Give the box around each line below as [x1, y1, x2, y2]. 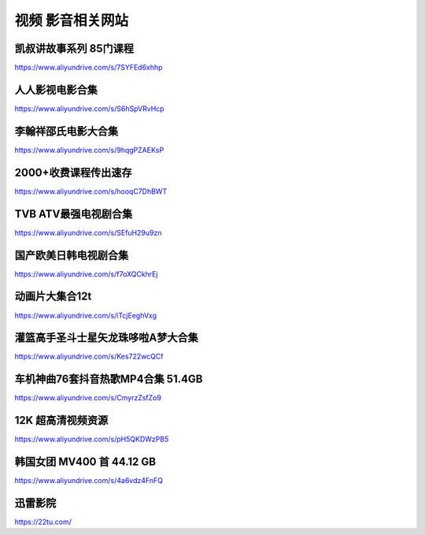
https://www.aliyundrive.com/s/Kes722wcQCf [14, 351, 164, 362]
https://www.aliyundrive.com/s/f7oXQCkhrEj [14, 269, 158, 279]
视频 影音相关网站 [14, 12, 129, 29]
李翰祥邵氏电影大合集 [14, 124, 118, 138]
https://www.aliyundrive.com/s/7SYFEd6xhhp [14, 63, 163, 72]
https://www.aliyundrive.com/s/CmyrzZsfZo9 [14, 393, 161, 403]
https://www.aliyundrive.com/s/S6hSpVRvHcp [14, 103, 164, 113]
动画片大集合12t [14, 290, 92, 303]
